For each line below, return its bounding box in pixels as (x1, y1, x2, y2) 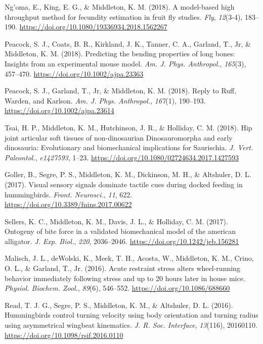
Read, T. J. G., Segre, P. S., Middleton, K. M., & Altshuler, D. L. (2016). (5, 299, 233, 310)
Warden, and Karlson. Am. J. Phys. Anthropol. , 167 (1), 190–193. (5, 95, 206, 106)
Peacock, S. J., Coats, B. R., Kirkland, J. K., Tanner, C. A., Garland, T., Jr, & (5, 38, 251, 49)
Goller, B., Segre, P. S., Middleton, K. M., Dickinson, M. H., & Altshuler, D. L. (5, 169, 251, 180)
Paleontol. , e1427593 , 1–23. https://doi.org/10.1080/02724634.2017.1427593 (5, 152, 239, 162)
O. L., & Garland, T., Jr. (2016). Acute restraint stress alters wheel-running (5, 263, 240, 273)
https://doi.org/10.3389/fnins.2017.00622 (5, 199, 132, 210)
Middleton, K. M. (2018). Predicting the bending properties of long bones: (5, 48, 235, 59)
